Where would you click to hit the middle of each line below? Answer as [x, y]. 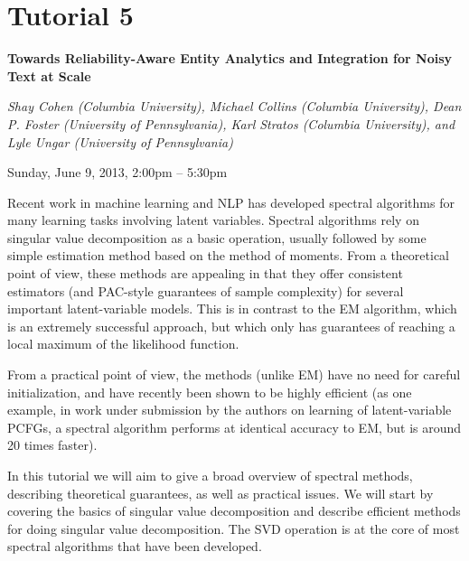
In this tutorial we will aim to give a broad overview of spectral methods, [210, 475]
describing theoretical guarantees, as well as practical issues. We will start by [220, 493]
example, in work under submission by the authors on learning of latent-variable [230, 410]
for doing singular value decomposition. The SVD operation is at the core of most [234, 528]
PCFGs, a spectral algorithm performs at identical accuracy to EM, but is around [234, 427]
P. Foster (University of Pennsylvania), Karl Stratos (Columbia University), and [231, 123]
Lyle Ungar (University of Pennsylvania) [120, 141]
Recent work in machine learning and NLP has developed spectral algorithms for [231, 202]
